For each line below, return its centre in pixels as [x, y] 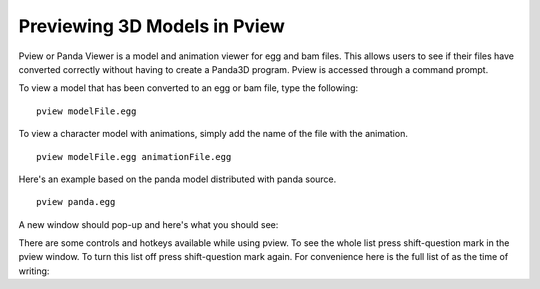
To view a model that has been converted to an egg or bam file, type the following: [188, 88]
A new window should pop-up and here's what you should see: [148, 224]
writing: [34, 271]
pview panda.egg [76, 202]
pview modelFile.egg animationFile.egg [134, 156]
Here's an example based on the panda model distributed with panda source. [177, 179]
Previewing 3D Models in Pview [151, 26]
